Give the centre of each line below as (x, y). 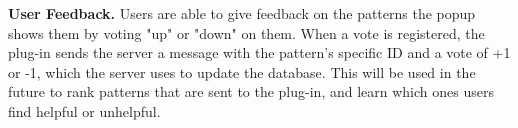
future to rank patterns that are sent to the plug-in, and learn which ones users (251, 91)
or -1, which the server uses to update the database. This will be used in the (242, 71)
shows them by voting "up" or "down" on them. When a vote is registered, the (246, 32)
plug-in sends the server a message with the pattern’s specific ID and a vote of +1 (259, 52)
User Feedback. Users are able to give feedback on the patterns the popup (242, 13)
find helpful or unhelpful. (84, 110)
